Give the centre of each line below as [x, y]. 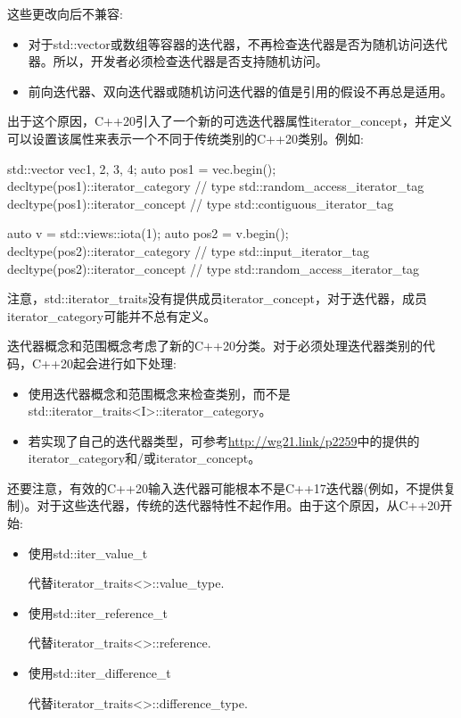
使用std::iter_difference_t [99, 673]
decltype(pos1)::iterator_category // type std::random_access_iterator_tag [216, 186]
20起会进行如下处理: [118, 363]
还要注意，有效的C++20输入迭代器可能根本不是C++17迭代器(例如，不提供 [226, 487]
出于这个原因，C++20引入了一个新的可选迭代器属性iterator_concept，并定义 [230, 121]
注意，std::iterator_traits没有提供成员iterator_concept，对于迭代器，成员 [217, 298]
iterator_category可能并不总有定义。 [112, 315]
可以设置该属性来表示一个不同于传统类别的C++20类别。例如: [185, 138]
